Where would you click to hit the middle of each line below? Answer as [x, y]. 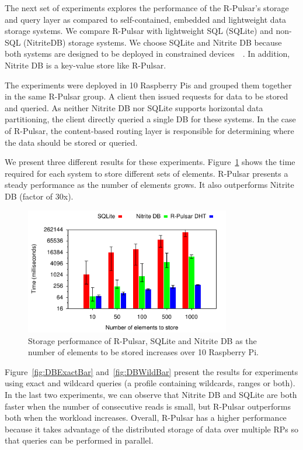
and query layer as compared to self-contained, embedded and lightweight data [146, 19]
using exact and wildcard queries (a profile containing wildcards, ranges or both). [150, 383]
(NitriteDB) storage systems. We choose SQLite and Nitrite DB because [153, 42]
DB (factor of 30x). [39, 196]
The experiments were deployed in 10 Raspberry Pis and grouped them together [148, 85]
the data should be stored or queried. [71, 142]
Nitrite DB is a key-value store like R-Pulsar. [86, 65]
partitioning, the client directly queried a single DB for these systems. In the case [150, 119]
